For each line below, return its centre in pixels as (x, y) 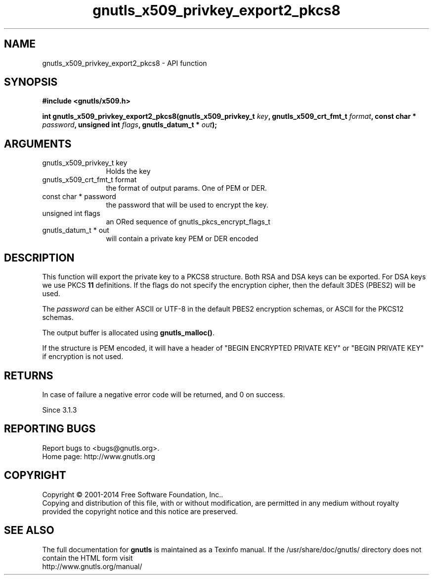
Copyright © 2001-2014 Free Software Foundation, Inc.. (133, 494)
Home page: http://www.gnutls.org (99, 456)
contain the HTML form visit (87, 558)
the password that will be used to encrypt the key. (187, 205)
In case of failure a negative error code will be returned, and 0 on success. (164, 394)
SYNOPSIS (31, 82)
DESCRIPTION (39, 258)
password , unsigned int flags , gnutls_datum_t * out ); (130, 125)
